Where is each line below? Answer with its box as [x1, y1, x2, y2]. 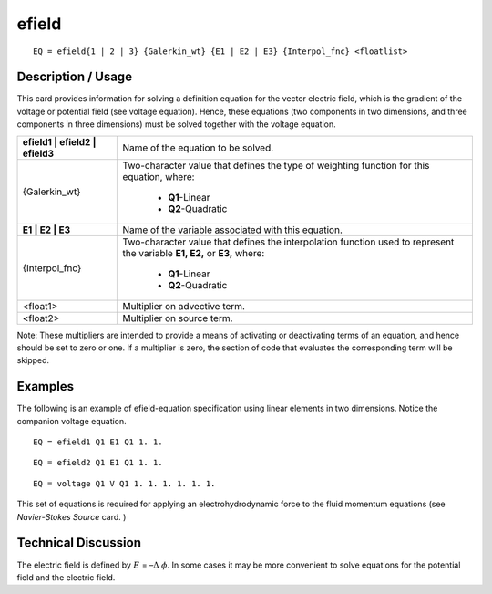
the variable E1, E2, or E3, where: [122, 246, 265, 259]
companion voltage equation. [16, 415, 127, 426]
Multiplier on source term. [122, 311, 233, 324]
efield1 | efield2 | [22, 135, 97, 148]
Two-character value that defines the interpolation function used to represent [122, 235, 455, 248]
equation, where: [122, 170, 195, 182]
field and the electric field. [16, 571, 116, 583]
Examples [16, 379, 75, 394]
